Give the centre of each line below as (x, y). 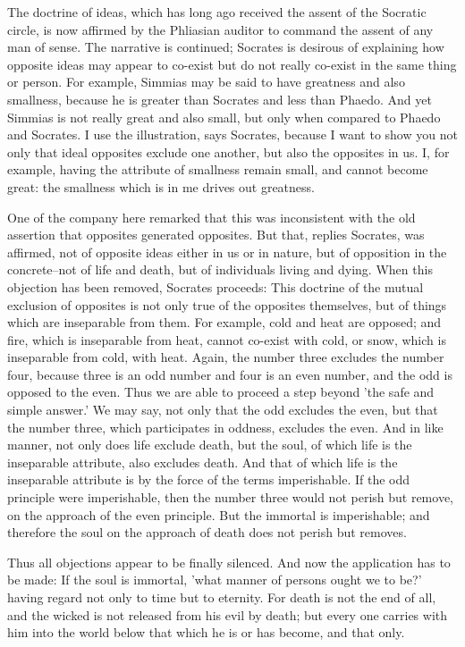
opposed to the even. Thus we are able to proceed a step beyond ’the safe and (221, 392)
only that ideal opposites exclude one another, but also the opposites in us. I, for (228, 151)
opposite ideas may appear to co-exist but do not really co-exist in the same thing (232, 64)
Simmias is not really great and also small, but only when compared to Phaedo (224, 117)
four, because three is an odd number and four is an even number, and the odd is (230, 374)
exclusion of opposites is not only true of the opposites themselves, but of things (227, 304)
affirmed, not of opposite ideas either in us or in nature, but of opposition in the (227, 252)
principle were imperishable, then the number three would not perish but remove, (230, 497)
